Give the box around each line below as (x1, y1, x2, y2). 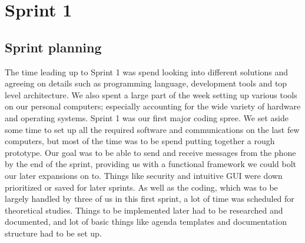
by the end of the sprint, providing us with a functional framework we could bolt (5, 158, 297, 170)
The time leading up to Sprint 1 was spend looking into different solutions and (5, 65, 289, 78)
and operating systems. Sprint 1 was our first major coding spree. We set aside (5, 111, 289, 124)
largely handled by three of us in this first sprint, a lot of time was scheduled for (5, 192, 294, 205)
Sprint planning (5, 38, 102, 56)
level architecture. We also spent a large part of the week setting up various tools (5, 88, 297, 101)
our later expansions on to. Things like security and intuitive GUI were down (5, 169, 283, 181)
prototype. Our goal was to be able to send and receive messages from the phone (5, 146, 296, 158)
